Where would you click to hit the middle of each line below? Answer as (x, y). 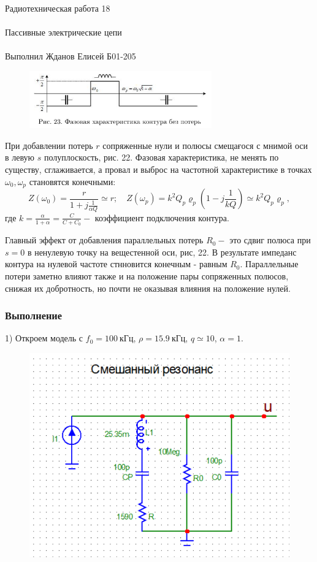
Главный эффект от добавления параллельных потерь (104, 240)
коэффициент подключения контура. (162, 217)
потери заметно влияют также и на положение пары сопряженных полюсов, (147, 275)
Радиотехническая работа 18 (58, 8)
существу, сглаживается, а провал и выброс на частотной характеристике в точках (158, 169)
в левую (20, 157)
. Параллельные (269, 264)
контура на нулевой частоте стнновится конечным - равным (116, 264)
